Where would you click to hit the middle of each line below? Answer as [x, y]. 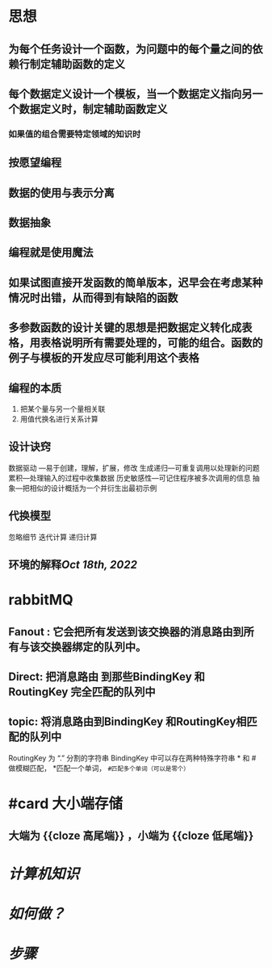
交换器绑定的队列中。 [93, 647]
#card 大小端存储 [66, 804]
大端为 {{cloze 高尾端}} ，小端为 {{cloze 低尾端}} [131, 836]
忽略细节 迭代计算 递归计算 [53, 537]
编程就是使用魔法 [51, 252]
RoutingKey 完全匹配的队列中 [82, 692]
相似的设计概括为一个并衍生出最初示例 [93, 488]
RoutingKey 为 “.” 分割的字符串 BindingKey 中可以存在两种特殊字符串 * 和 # [132, 758]
